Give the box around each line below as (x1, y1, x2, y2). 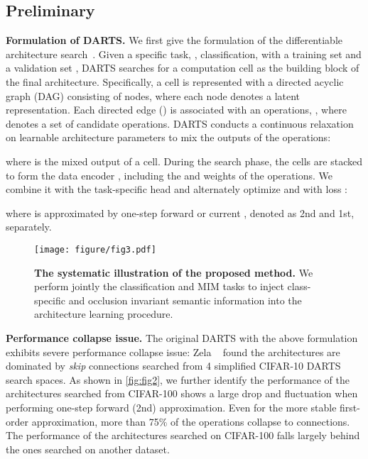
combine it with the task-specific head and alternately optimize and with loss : (6, 182, 347, 197)
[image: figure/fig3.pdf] (34, 244, 156, 255)
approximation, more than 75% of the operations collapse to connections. (31, 414, 350, 428)
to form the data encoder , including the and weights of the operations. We (6, 167, 332, 182)
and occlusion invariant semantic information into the (68, 292, 302, 307)
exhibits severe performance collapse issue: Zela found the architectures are (6, 344, 340, 359)
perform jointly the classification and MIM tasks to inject (34, 279, 284, 294)
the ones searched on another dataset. (6, 441, 170, 456)
